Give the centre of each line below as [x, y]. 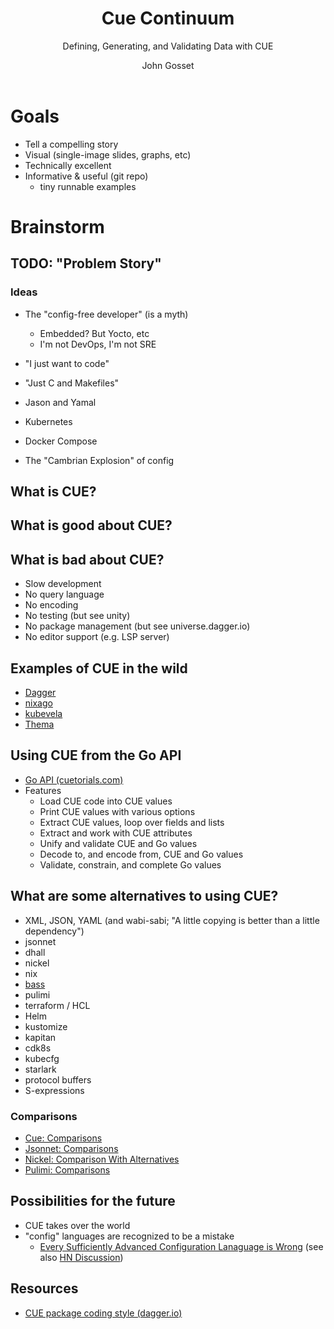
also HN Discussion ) [81, 1257]
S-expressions [54, 1090]
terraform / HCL [57, 1005]
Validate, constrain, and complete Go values [130, 864]
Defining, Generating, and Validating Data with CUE [168, 46]
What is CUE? [53, 491]
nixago [38, 703]
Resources [44, 1288]
